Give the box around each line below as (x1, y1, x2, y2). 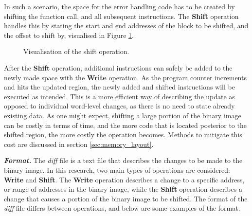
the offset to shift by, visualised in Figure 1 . (4, 30, 134, 40)
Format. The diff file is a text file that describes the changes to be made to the (4, 155, 243, 165)
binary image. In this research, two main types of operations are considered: (4, 164, 230, 175)
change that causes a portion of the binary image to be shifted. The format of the (4, 193, 248, 203)
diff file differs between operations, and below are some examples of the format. (4, 203, 240, 213)
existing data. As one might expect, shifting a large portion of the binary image (4, 110, 241, 120)
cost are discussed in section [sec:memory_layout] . (4, 139, 154, 149)
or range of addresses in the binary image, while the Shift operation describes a (4, 184, 242, 194)
